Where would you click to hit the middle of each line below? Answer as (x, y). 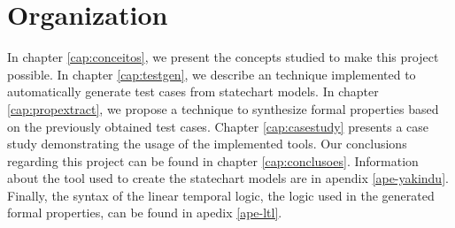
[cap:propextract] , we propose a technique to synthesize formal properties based (223, 108)
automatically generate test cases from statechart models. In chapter (193, 91)
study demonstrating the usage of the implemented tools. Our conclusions (207, 144)
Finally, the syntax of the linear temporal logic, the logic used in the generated (221, 195)
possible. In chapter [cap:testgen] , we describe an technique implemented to (212, 74)
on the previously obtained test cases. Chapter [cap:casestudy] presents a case (218, 126)
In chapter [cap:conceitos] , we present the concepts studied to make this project (223, 57)
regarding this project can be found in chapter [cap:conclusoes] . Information (213, 160)
